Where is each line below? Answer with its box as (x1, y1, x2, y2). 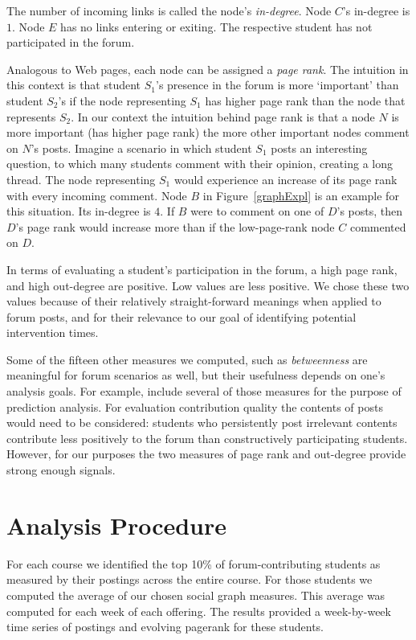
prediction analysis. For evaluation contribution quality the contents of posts (6, 398, 383, 415)
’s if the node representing (58, 92, 186, 109)
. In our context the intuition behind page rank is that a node (71, 108, 375, 125)
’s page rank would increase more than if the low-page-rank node (15, 218, 335, 235)
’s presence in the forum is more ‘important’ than (156, 76, 399, 93)
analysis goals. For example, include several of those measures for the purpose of (6, 383, 402, 400)
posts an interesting (271, 139, 368, 156)
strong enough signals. (6, 462, 116, 478)
